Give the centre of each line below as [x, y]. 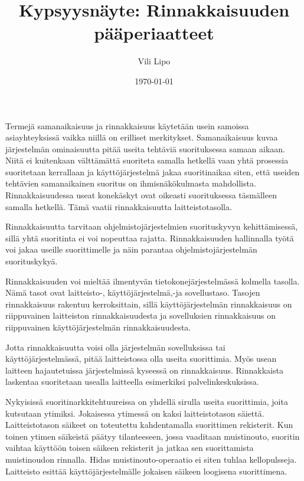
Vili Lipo [154, 61]
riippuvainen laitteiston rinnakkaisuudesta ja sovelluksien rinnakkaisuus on [141, 315]
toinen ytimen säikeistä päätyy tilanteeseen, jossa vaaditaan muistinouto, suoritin [153, 436]
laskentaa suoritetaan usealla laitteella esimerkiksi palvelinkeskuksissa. [132, 382]
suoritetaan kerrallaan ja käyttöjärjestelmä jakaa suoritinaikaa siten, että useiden [153, 171]
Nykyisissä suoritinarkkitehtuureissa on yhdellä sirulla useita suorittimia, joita [147, 401]
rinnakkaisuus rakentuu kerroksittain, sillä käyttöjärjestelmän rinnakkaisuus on [149, 304]
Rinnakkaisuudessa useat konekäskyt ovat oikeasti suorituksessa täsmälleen [141, 195]
